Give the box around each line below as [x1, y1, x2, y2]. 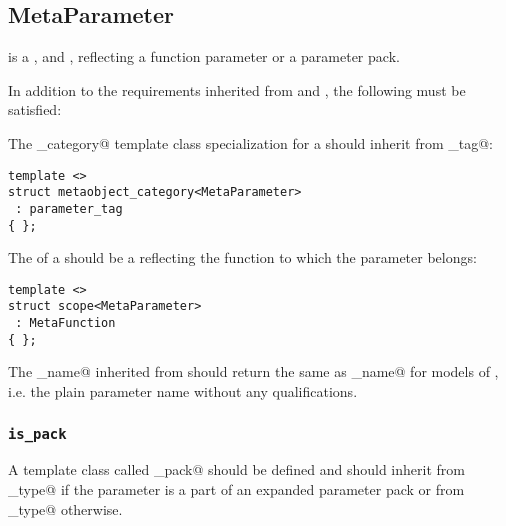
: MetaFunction [15, 316, 116, 331]
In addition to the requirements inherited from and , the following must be [8, 79, 466, 100]
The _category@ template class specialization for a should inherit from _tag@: [8, 132, 494, 153]
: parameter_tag [15, 201, 123, 216]
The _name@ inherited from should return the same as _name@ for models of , [8, 361, 499, 382]
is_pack [8, 425, 67, 442]
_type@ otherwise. [8, 498, 123, 519]
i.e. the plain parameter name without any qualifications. [8, 381, 358, 402]
